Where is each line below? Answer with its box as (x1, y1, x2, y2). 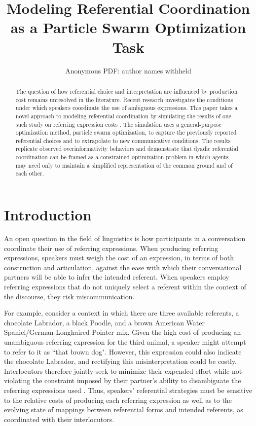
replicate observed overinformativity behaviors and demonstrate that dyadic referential (15, 144, 238, 153)
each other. (15, 169, 44, 177)
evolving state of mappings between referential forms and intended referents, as (4, 404, 243, 415)
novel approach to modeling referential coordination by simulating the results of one (15, 111, 231, 120)
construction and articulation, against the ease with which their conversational (4, 262, 242, 272)
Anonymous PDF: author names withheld (65, 65, 191, 75)
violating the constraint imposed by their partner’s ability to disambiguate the (4, 375, 241, 386)
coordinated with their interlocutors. (4, 414, 114, 424)
